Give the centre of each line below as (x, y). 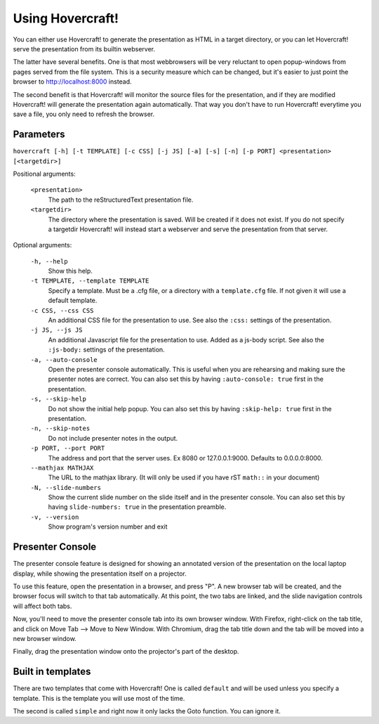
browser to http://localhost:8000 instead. (73, 82)
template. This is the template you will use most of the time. (99, 698)
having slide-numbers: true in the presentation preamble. (137, 507)
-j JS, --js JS (57, 330)
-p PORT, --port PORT (68, 448)
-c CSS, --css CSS (62, 310)
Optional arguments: (42, 245)
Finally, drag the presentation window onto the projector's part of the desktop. (126, 652)
